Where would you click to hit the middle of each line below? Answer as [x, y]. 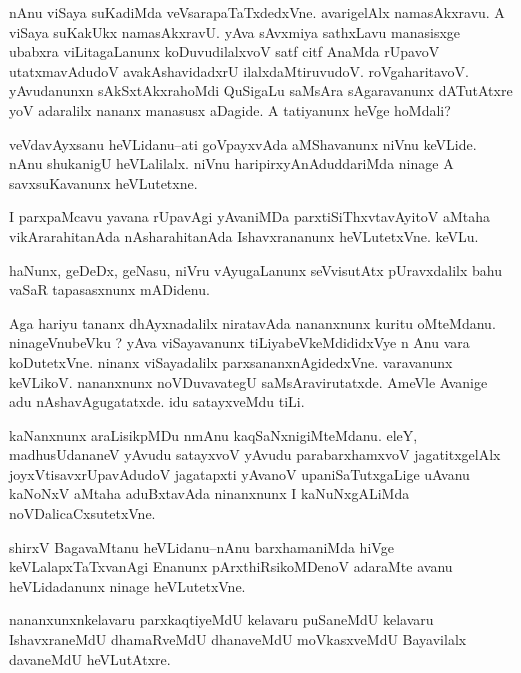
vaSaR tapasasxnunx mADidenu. [109, 289]
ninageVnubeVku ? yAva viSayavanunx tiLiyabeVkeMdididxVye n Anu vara [239, 342]
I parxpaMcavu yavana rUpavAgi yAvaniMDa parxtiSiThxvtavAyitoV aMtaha [250, 216]
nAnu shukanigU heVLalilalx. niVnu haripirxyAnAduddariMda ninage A [231, 163]
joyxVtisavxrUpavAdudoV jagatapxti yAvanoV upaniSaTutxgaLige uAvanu [239, 473]
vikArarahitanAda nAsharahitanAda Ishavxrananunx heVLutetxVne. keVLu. [244, 235]
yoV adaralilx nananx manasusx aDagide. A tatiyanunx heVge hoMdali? [230, 109]
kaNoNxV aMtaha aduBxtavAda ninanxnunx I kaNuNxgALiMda [209, 493]
